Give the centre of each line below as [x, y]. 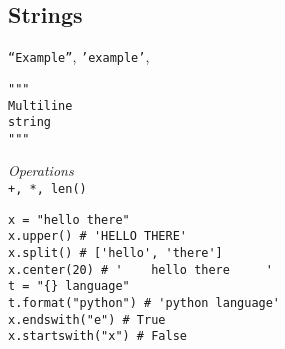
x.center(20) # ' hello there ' [140, 269]
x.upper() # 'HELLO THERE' [97, 236]
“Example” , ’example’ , [79, 56]
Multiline [40, 105]
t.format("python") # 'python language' [144, 303]
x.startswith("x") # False [97, 336]
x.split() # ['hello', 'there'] [115, 253]
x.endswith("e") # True [87, 319]
